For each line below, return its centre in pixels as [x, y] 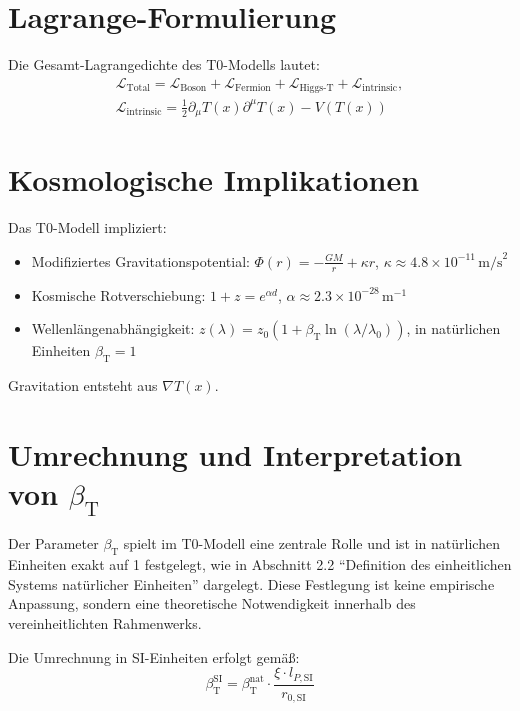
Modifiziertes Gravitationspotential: [140, 260]
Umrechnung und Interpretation [235, 453]
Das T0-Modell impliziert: [87, 227]
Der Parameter [53, 543]
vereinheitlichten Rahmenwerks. [105, 623]
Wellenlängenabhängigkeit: [113, 328]
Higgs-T [316, 88]
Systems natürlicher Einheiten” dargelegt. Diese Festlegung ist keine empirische [251, 583]
